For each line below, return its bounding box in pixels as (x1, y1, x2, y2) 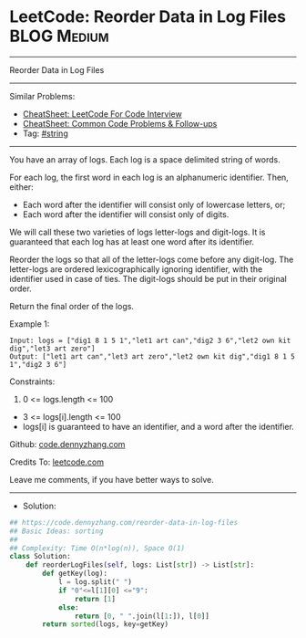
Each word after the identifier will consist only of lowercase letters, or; (22, 199, 286, 210)
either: (9, 181, 34, 193)
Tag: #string (22, 128, 68, 139)
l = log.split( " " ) (57, 578, 132, 587)
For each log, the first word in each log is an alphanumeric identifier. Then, (9, 172, 289, 183)
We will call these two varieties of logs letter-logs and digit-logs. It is (9, 226, 266, 237)
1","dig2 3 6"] (9, 360, 67, 369)
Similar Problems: (9, 90, 76, 101)
